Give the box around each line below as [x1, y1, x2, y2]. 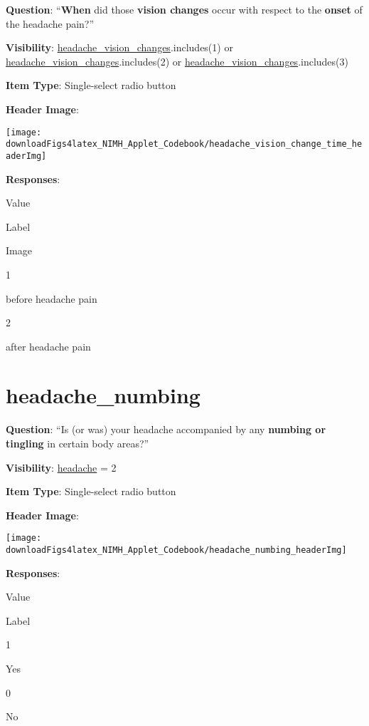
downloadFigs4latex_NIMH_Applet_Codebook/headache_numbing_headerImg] [6, 545, 347, 556]
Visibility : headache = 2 [6, 460, 117, 475]
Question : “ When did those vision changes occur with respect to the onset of [6, 2, 363, 16]
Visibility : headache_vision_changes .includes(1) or [6, 40, 233, 55]
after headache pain [6, 338, 91, 353]
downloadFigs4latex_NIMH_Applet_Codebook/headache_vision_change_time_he [6, 139, 363, 150]
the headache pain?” [6, 16, 95, 31]
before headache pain [6, 291, 97, 306]
